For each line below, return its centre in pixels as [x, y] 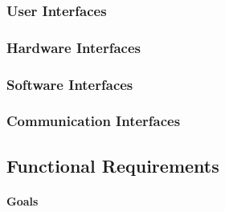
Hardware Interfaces [74, 47]
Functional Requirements [113, 165]
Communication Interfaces [94, 121]
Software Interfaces [70, 84]
